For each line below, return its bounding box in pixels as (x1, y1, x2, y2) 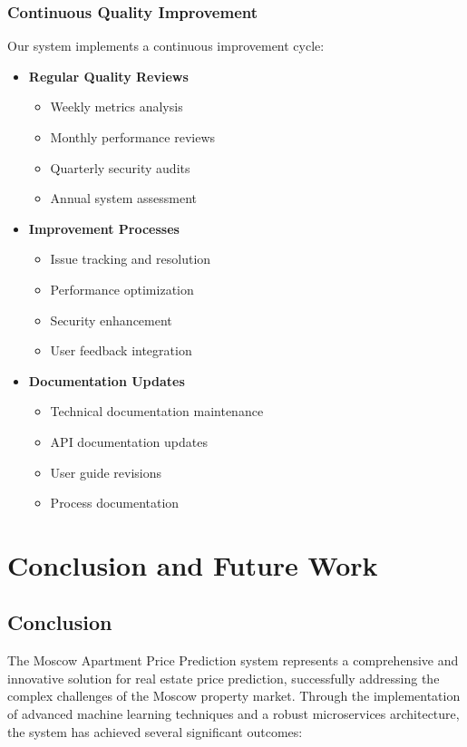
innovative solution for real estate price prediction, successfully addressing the (7, 668, 440, 687)
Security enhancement (50, 310, 172, 329)
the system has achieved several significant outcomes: (7, 722, 303, 741)
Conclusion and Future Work (7, 546, 378, 583)
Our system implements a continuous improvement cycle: (7, 36, 325, 55)
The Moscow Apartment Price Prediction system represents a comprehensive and (7, 651, 459, 670)
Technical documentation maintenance (50, 402, 264, 421)
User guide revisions (50, 462, 162, 481)
